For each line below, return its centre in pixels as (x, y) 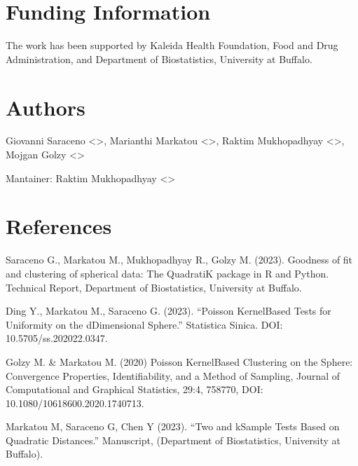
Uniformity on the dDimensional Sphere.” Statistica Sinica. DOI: (144, 324)
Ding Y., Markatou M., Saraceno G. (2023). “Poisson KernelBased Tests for (168, 311)
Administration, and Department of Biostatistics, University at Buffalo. (159, 59)
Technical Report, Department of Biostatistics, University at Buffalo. (154, 287)
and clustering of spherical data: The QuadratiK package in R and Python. (167, 273)
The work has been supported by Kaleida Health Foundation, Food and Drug (172, 45)
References (59, 226)
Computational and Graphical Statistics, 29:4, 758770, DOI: (135, 389)
